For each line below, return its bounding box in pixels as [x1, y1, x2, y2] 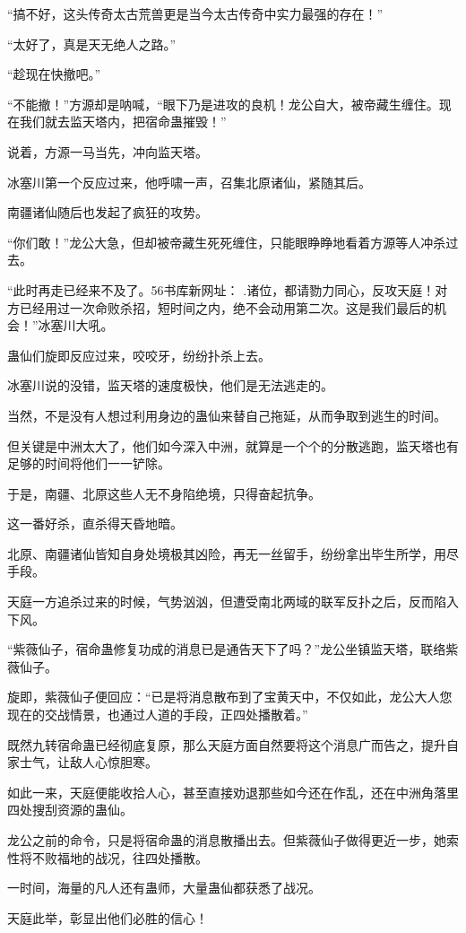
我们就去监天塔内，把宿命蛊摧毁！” [19, 112, 227, 131]
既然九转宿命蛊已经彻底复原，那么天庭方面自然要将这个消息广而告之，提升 [7, 735, 446, 754]
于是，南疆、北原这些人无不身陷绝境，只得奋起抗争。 [7, 484, 321, 502]
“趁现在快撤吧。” [7, 65, 101, 83]
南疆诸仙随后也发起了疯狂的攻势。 [7, 203, 208, 222]
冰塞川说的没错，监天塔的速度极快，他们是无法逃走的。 [7, 376, 333, 395]
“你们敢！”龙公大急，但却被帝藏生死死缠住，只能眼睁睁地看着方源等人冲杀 [7, 232, 446, 251]
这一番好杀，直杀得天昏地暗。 [7, 514, 183, 533]
